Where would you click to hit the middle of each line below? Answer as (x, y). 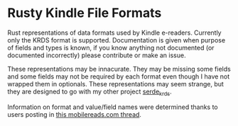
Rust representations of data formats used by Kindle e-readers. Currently (114, 33)
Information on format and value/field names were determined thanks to (113, 107)
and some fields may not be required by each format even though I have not (119, 76)
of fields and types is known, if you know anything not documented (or (111, 47)
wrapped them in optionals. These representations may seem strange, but (115, 84)
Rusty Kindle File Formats (85, 13)
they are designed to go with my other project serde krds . (90, 92)
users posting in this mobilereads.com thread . (75, 114)
